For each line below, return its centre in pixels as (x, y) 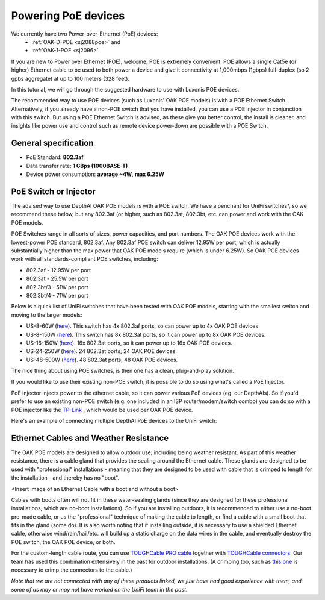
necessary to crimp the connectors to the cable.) (72, 570)
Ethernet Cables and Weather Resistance (90, 438)
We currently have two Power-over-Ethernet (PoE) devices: (85, 34)
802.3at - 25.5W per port (57, 279)
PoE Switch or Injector (54, 191)
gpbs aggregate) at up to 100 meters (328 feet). (70, 78)
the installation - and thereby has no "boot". (65, 478)
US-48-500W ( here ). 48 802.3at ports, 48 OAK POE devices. (102, 360)
